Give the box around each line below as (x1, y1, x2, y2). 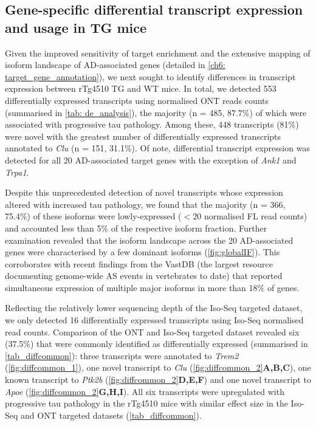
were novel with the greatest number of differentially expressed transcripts (5, 129, 281, 142)
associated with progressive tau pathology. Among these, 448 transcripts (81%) (5, 118, 299, 131)
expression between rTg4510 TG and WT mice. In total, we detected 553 (5, 82, 276, 95)
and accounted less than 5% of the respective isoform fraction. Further (5, 221, 267, 234)
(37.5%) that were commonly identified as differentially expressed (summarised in (5, 337, 308, 350)
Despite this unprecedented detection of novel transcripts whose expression (5, 186, 283, 199)
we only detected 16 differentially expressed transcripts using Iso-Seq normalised (5, 314, 304, 326)
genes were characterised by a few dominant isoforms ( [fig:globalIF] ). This (5, 246, 280, 258)
